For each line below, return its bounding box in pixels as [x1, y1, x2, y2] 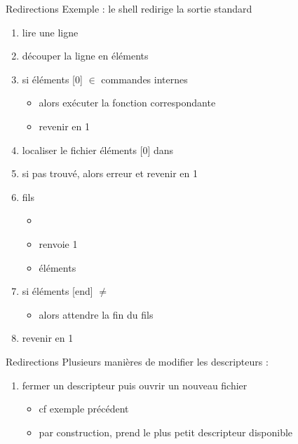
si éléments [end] [22, 284, 93, 298]
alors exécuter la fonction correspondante [39, 95, 216, 110]
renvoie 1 [39, 236, 78, 251]
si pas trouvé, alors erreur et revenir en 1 [22, 166, 198, 181]
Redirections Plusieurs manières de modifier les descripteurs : [6, 354, 269, 368]
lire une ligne [22, 25, 79, 39]
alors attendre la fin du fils [39, 307, 154, 321]
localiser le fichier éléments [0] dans [22, 142, 174, 157]
